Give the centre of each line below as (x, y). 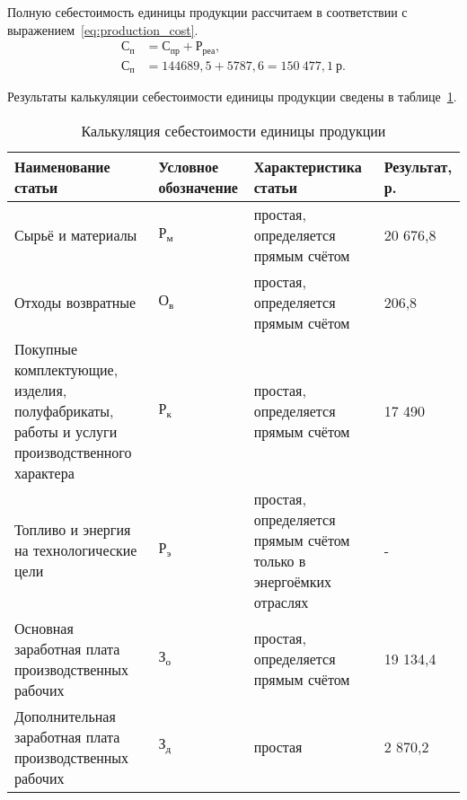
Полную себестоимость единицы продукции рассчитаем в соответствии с (207, 12)
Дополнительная (65, 716)
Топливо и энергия (73, 530)
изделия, (41, 390)
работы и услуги (66, 431)
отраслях (281, 602)
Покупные (46, 348)
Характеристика (308, 166)
